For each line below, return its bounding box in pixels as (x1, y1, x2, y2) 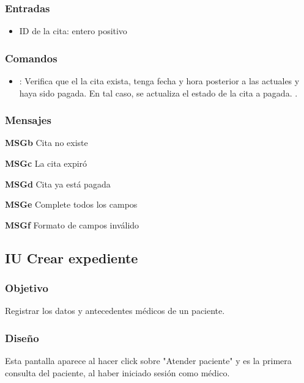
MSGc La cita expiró (5, 157, 87, 170)
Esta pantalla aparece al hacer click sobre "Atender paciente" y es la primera (5, 354, 292, 367)
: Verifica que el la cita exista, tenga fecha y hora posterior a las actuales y (19, 75, 300, 87)
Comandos (5, 50, 57, 65)
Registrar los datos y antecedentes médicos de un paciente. (5, 304, 225, 317)
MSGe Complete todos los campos (5, 198, 138, 211)
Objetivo (5, 280, 48, 296)
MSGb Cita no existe (5, 136, 88, 149)
